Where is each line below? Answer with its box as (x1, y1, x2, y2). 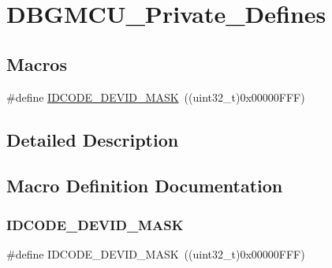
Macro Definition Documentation (6, 173, 283, 198)
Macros (6, 51, 67, 76)
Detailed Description (6, 127, 179, 151)
